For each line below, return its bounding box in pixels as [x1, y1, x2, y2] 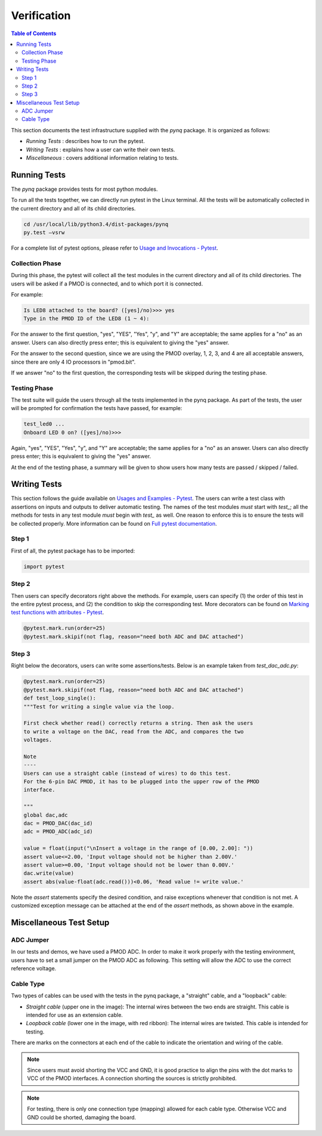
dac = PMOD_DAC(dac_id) [23, 820, 94, 827]
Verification [11, 9, 71, 22]
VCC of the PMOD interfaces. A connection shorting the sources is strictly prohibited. [27, 1075, 237, 1082]
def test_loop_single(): [23, 695, 97, 702]
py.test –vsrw [23, 229, 65, 236]
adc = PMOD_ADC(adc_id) [23, 828, 94, 835]
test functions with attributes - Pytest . [11, 609, 104, 616]
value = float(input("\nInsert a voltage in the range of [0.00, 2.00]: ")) [23, 845, 253, 852]
